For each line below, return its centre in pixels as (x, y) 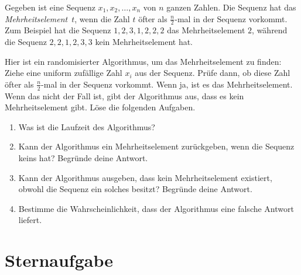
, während (270, 30)
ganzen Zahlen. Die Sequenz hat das (231, 7)
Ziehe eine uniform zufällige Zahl (64, 73)
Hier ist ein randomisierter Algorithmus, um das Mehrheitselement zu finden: (143, 61)
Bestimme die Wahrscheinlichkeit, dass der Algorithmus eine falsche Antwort (156, 208)
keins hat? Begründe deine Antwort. (83, 158)
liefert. (30, 220)
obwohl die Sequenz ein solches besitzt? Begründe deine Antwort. (135, 189)
